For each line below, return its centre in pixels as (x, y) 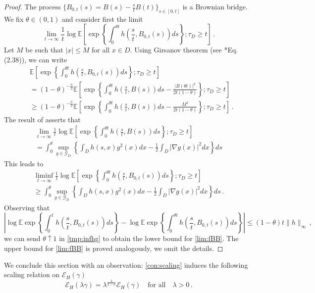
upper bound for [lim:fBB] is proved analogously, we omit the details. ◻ (114, 248)
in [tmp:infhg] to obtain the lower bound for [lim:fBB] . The (149, 238)
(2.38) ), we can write (36, 60)
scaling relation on (32, 274)
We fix (14, 19)
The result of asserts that (42, 119)
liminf (44, 176)
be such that (44, 50)
